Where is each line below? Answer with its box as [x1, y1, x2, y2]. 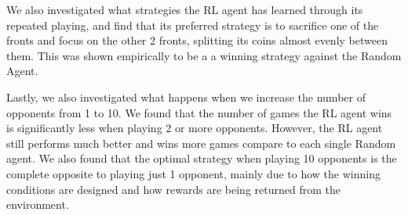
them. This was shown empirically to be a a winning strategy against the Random [6, 47, 402, 63]
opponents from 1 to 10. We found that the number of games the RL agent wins [6, 104, 392, 120]
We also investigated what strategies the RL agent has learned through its [6, 2, 363, 17]
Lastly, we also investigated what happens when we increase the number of [6, 88, 366, 105]
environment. [6, 196, 69, 213]
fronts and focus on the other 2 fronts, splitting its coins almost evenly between [6, 32, 388, 48]
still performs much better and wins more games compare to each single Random [6, 134, 396, 151]
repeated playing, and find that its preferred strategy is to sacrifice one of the [6, 16, 379, 33]
